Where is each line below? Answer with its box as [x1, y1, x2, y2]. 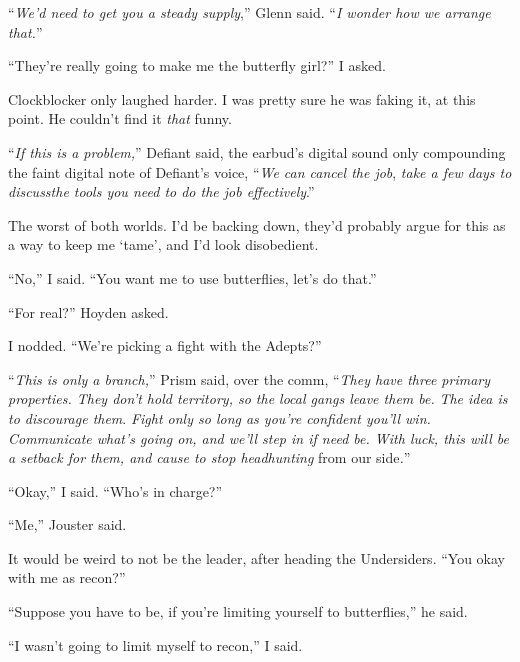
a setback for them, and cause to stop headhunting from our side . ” [8, 447, 411, 468]
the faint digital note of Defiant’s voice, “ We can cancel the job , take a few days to [8, 161, 512, 182]
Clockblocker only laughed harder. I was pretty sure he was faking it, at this [8, 88, 476, 109]
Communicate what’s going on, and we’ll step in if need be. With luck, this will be [8, 427, 510, 448]
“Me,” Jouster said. [8, 514, 127, 535]
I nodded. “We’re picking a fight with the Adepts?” [8, 335, 322, 356]
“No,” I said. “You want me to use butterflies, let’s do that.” [8, 267, 377, 288]
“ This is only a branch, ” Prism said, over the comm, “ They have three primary [8, 368, 491, 389]
